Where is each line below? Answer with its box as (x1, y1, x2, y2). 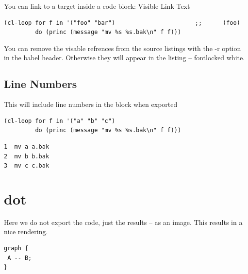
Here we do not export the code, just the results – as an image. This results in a (4, 217, 243, 227)
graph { (4, 245, 29, 252)
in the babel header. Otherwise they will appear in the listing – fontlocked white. (4, 52, 245, 63)
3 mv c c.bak (4, 162, 50, 170)
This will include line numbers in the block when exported (4, 99, 178, 109)
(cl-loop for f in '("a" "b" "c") (4, 117, 116, 124)
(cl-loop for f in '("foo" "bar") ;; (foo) (4, 19, 240, 26)
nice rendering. (4, 226, 48, 237)
